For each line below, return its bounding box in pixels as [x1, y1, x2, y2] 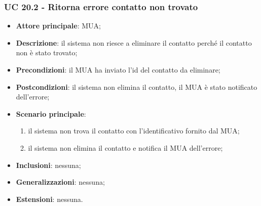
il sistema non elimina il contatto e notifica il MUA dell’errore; [28, 142, 223, 153]
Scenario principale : [16, 108, 86, 119]
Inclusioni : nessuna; [16, 159, 81, 170]
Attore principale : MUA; [16, 20, 101, 31]
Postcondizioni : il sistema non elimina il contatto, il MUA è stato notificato [16, 81, 257, 92]
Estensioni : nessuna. [16, 193, 83, 204]
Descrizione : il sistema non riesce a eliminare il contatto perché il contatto [16, 37, 252, 48]
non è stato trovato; [16, 47, 78, 58]
